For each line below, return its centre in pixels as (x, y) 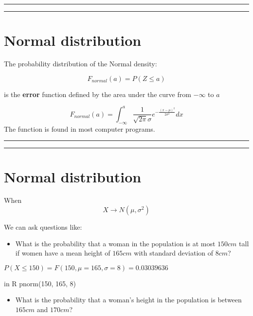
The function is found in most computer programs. (80, 128)
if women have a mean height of (63, 253)
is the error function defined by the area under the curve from (98, 94)
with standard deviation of (174, 253)
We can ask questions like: (43, 227)
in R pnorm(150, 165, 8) (40, 283)
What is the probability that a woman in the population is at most (115, 243)
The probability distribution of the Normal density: (81, 64)
